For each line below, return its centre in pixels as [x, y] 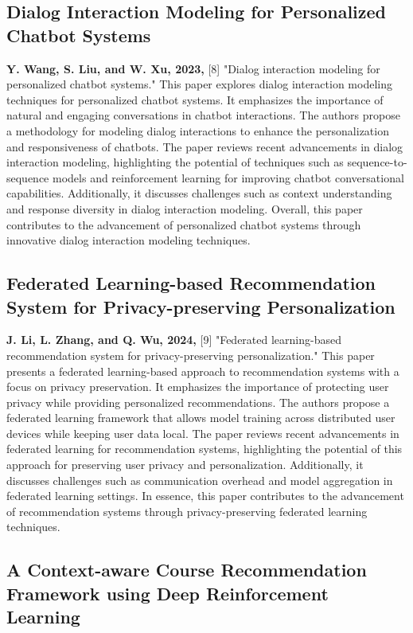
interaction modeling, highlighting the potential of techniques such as [175, 162]
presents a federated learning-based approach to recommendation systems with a [203, 371]
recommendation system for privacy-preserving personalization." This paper [191, 355]
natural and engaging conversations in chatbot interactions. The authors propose [203, 115]
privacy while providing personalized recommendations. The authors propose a [198, 402]
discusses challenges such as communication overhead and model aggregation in [200, 480]
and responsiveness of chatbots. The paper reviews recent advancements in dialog [205, 146]
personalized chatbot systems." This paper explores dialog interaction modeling [199, 84]
